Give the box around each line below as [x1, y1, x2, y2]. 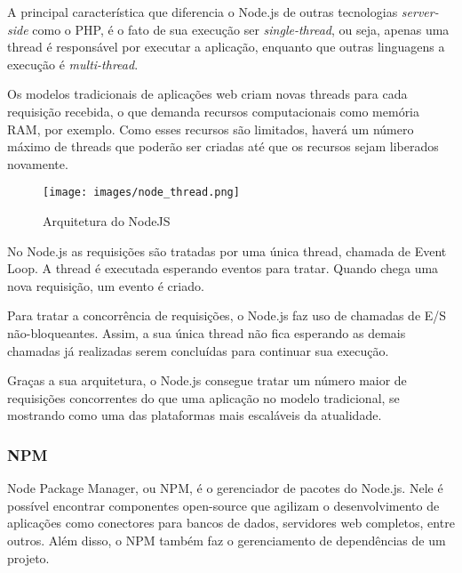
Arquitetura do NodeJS [43, 212, 171, 230]
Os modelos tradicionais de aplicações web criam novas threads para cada [7, 85, 408, 103]
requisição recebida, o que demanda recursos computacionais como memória [7, 101, 420, 120]
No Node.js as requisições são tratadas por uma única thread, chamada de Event [7, 241, 447, 260]
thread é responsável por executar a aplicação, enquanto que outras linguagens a [7, 37, 445, 56]
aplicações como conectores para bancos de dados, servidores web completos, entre [7, 513, 455, 532]
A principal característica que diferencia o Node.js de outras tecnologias [7, 3, 398, 20]
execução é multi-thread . [7, 54, 139, 73]
